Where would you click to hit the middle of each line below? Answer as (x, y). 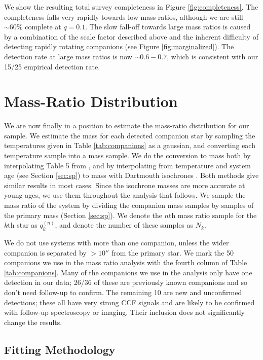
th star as (23, 225)
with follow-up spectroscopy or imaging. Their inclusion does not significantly (124, 312)
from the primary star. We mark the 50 (172, 252)
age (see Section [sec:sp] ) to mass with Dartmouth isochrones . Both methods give (131, 175)
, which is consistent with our (213, 56)
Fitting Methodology (60, 349)
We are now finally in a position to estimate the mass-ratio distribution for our (127, 125)
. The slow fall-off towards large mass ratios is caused (168, 27)
